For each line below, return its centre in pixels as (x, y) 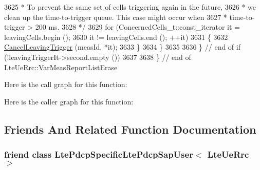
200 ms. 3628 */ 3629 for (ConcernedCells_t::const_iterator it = (137, 27)
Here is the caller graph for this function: (69, 101)
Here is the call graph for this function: (66, 84)
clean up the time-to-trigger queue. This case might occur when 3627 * (116, 17)
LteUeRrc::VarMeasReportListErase (61, 67)
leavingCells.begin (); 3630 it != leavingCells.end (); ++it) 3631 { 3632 (116, 37)
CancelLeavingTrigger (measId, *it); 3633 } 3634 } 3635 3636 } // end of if (122, 47)
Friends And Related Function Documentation (130, 129)
